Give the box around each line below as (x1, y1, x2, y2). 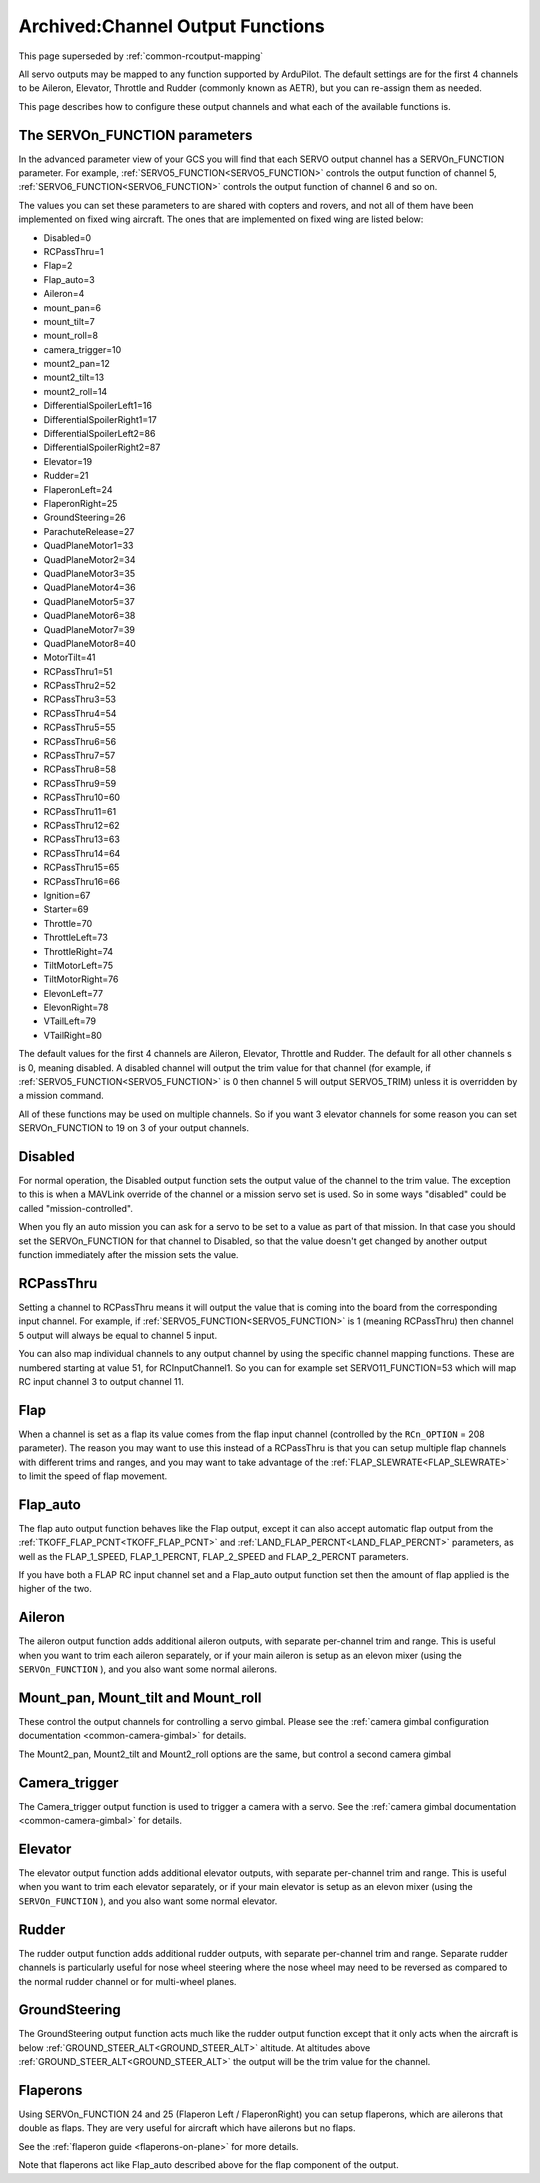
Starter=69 (43, 903, 89, 915)
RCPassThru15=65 (43, 861, 120, 874)
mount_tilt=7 (43, 315, 95, 327)
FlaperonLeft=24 (43, 483, 113, 495)
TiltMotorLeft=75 (43, 959, 114, 971)
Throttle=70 (43, 917, 93, 929)
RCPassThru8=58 (43, 763, 117, 775)
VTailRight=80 (43, 1029, 102, 1041)
